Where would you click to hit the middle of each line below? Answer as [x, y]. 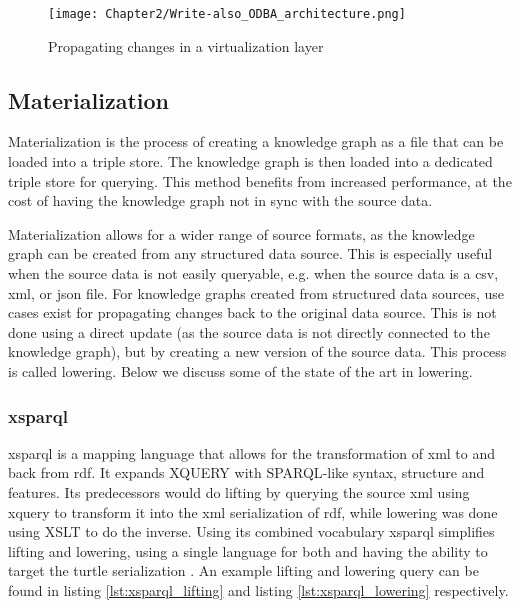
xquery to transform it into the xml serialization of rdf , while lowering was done [253, 511]
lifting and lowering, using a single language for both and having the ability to [248, 550]
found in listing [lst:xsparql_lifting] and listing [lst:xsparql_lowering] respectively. [258, 589]
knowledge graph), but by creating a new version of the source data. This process [257, 351]
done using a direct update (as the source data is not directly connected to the [249, 331]
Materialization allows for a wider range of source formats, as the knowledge [241, 233]
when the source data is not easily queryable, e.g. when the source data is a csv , [253, 273]
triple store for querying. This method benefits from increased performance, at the [260, 180]
